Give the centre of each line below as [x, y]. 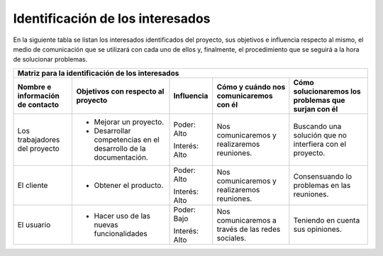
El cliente [33, 185]
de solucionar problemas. [50, 60]
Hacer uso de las [122, 216]
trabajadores [39, 140]
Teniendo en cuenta [327, 220]
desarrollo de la [120, 148]
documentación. [121, 157]
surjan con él [316, 108]
